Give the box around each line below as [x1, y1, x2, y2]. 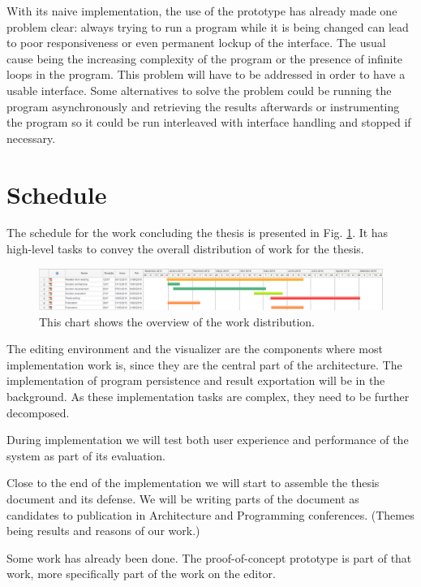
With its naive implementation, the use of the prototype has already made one [6, 2, 397, 19]
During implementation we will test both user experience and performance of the [6, 431, 409, 448]
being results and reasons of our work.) [6, 522, 200, 539]
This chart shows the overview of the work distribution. [39, 313, 315, 330]
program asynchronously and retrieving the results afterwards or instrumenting [6, 97, 400, 114]
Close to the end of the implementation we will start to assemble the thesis [6, 474, 380, 491]
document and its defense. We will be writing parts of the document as [6, 490, 359, 507]
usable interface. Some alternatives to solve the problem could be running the [6, 81, 392, 98]
